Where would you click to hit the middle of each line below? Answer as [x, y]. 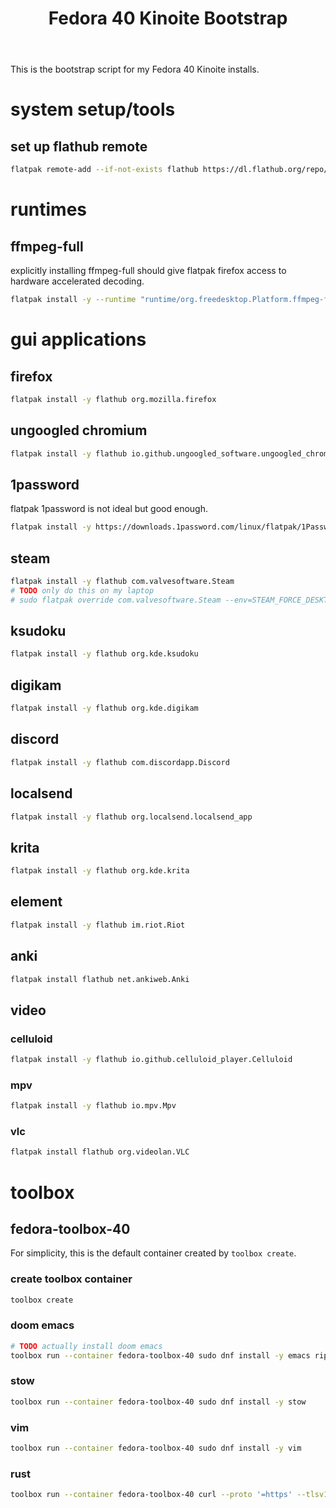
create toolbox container [71, 1279]
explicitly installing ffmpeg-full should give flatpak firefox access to [148, 271]
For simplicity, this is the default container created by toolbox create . [153, 1253]
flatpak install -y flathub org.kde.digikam [104, 708]
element [36, 902]
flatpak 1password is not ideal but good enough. [109, 509]
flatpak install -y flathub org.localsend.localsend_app [131, 817]
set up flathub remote [79, 146]
